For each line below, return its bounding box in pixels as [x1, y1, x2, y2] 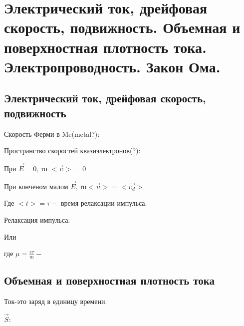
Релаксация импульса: [4, 214, 70, 225]
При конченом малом [4, 181, 68, 191]
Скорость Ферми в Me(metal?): [4, 128, 100, 139]
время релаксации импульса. [60, 198, 147, 208]
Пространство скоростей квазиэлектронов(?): [4, 145, 141, 156]
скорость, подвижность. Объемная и [4, 17, 241, 37]
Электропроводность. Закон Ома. [4, 56, 221, 76]
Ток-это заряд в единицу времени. [4, 296, 107, 307]
